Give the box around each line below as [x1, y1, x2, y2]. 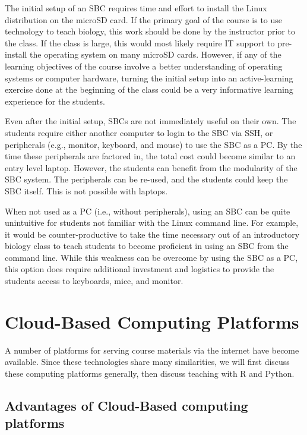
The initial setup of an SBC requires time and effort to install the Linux [5, 2, 267, 14]
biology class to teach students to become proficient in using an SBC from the [5, 239, 289, 252]
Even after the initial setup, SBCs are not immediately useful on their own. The [5, 115, 296, 127]
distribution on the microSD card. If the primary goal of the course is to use [5, 13, 283, 26]
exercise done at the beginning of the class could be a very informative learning [5, 83, 293, 96]
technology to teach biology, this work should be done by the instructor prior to [5, 25, 295, 37]
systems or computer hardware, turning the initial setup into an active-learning [5, 71, 293, 84]
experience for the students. [5, 94, 106, 107]
